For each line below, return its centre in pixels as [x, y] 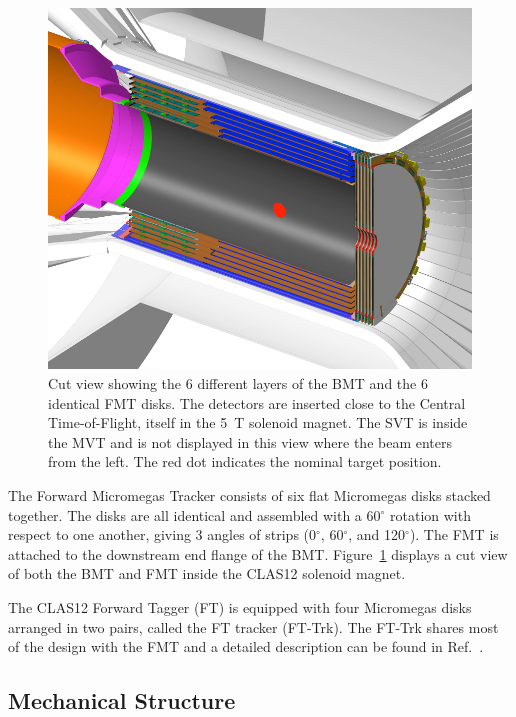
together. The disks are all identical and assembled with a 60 [194, 514]
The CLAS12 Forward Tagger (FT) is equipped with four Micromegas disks [240, 606]
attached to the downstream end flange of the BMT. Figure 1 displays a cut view [258, 553]
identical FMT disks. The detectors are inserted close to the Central [257, 402]
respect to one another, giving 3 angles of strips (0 [162, 534]
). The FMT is [454, 534]
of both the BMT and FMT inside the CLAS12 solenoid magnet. [207, 573]
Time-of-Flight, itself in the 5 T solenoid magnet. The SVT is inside [258, 422]
